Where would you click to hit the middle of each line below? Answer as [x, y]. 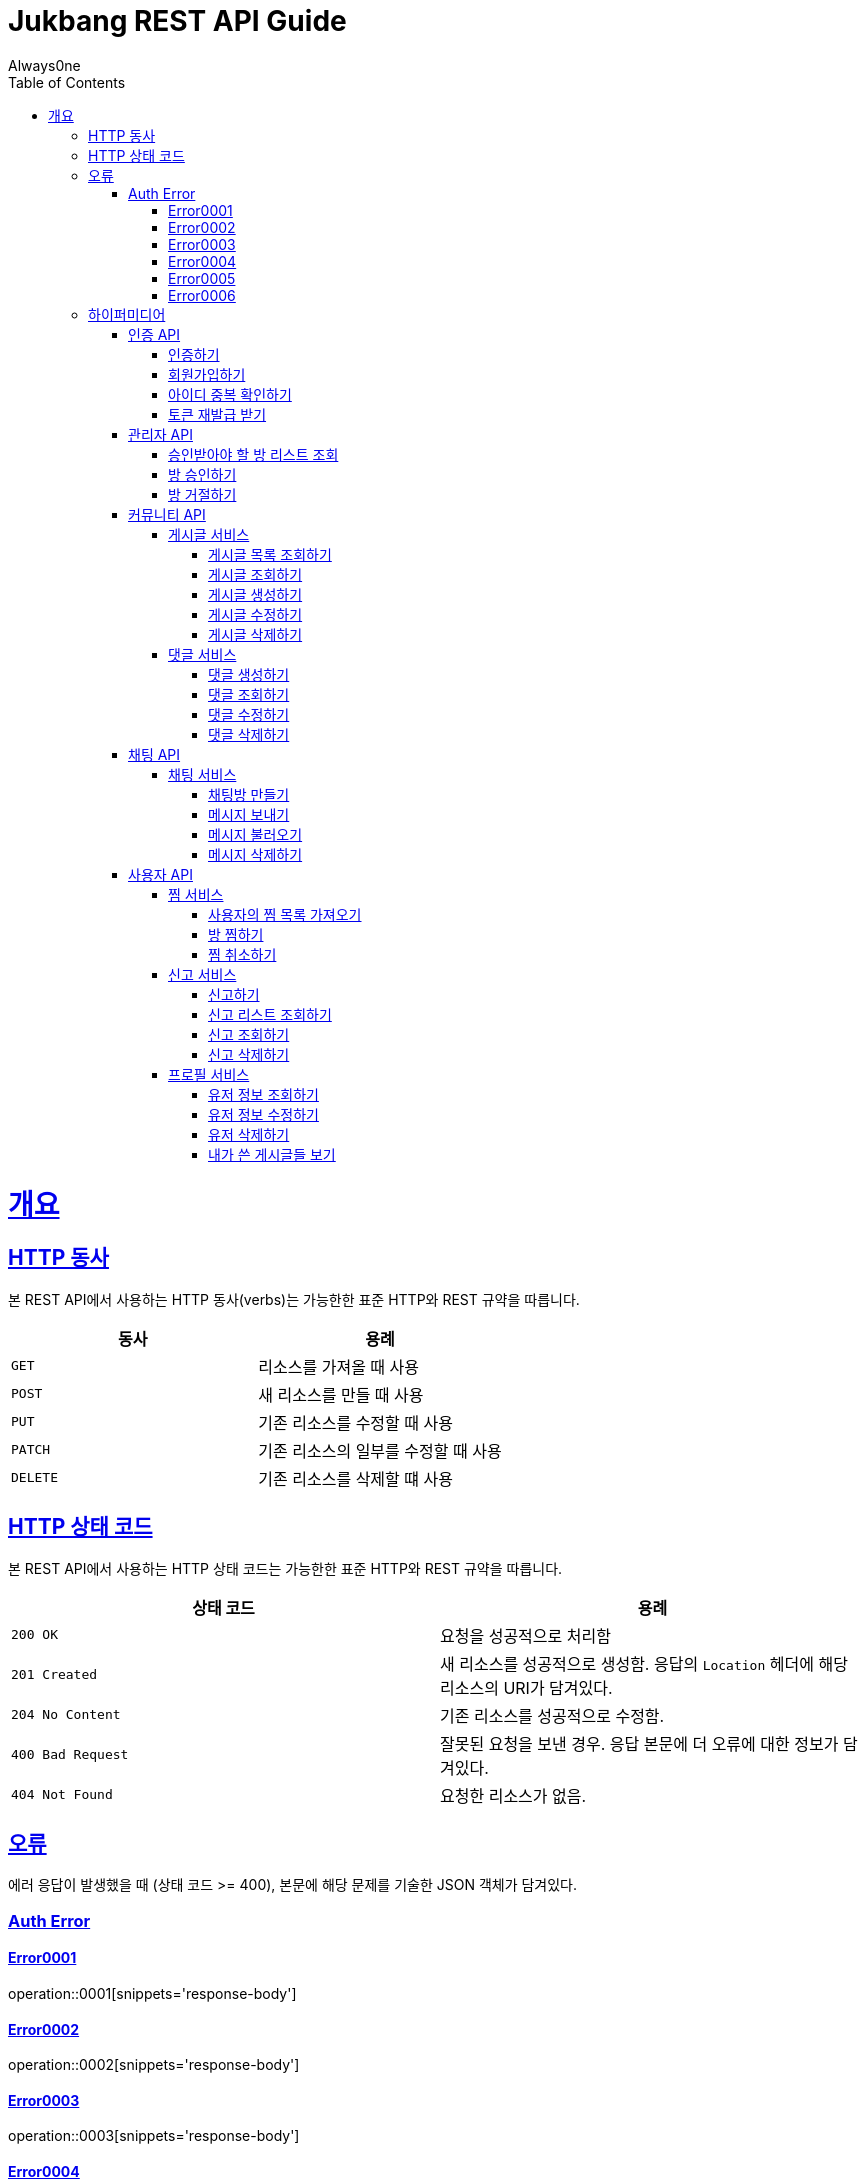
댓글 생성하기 [249, 674]
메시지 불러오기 [255, 834]
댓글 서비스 [202, 654]
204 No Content [66, 1715]
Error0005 [202, 278]
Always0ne [44, 65]
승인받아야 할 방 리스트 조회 [253, 454]
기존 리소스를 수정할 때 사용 [355, 1422]
